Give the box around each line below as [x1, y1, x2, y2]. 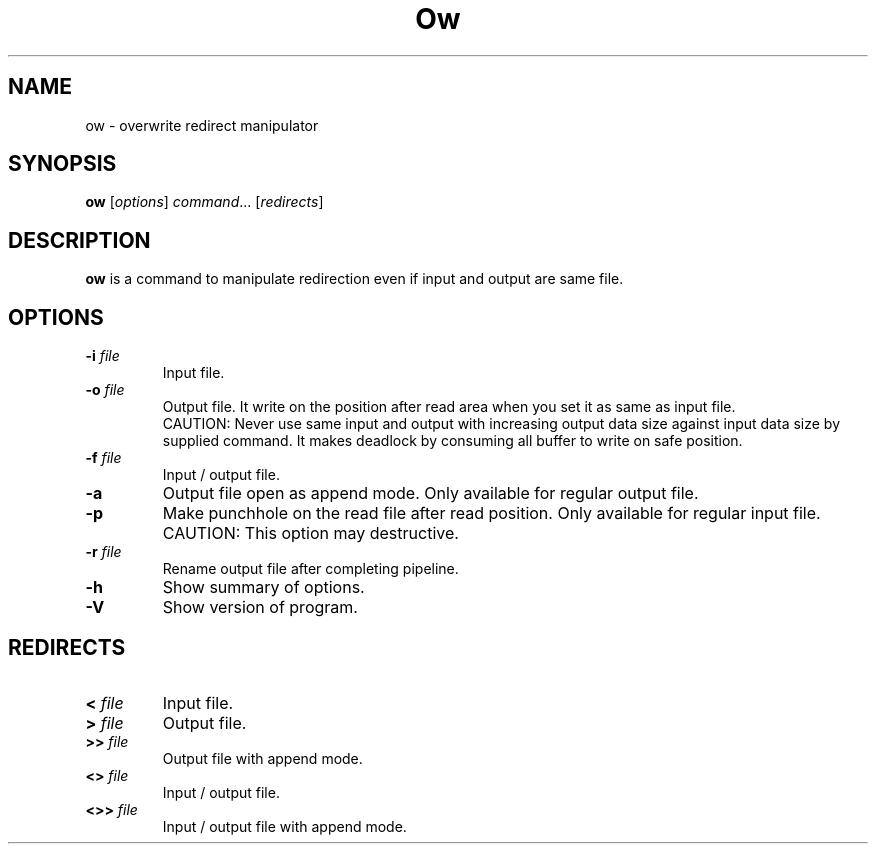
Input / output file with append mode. [162, 817, 407, 835]
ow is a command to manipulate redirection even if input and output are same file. [85, 270, 624, 288]
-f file [85, 449, 122, 467]
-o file [85, 381, 125, 399]
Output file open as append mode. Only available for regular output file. [162, 483, 699, 504]
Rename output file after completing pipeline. [162, 560, 459, 578]
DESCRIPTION [8, 227, 151, 253]
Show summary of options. [162, 577, 365, 598]
